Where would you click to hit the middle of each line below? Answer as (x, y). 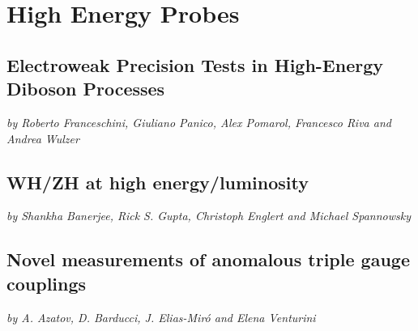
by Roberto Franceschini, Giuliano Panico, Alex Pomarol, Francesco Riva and (199, 122)
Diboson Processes (86, 89)
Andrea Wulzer (43, 138)
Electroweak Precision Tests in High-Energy (195, 64)
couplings (47, 283)
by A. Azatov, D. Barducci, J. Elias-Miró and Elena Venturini (161, 317)
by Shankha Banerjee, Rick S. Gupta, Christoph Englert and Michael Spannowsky (209, 216)
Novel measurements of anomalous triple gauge (208, 259)
